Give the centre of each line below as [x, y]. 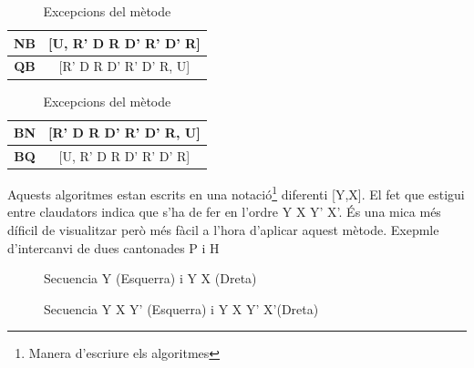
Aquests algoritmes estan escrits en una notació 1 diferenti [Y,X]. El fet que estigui [236, 193]
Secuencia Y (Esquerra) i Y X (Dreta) [150, 278]
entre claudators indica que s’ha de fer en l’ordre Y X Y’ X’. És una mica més [224, 212]
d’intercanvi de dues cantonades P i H [113, 247]
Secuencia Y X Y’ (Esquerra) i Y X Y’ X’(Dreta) [181, 308]
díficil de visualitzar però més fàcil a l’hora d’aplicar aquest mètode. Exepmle [223, 229]
